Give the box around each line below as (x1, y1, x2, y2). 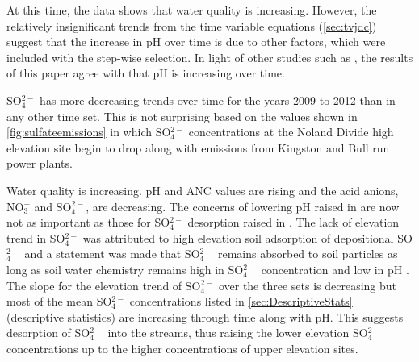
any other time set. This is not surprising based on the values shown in (6, 107, 358, 124)
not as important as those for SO (6, 214, 170, 231)
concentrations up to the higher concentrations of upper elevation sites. (6, 339, 358, 356)
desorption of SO (6, 324, 90, 341)
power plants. (6, 155, 73, 172)
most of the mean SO (6, 293, 112, 310)
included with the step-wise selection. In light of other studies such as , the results (6, 48, 413, 65)
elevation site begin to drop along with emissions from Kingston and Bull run (6, 139, 390, 156)
